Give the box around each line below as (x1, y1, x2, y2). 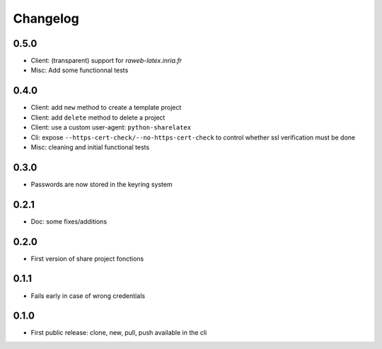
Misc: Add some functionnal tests (30, 66, 129, 74)
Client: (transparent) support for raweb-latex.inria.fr (30, 57, 183, 65)
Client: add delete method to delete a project (30, 113, 166, 122)
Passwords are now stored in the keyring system (30, 180, 173, 188)
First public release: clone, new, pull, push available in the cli (30, 328, 207, 337)
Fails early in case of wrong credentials (30, 291, 145, 300)
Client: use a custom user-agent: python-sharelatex (30, 123, 191, 132)
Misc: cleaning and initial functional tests (30, 142, 150, 151)
